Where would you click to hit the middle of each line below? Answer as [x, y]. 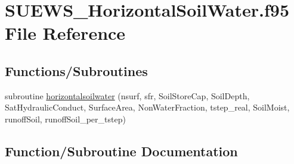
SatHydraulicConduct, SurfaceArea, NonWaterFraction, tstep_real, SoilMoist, [147, 107]
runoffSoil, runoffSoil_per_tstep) [65, 119]
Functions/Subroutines [76, 70]
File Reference [65, 33]
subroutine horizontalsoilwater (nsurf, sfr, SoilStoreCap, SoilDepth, [127, 95]
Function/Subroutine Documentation [121, 151]
